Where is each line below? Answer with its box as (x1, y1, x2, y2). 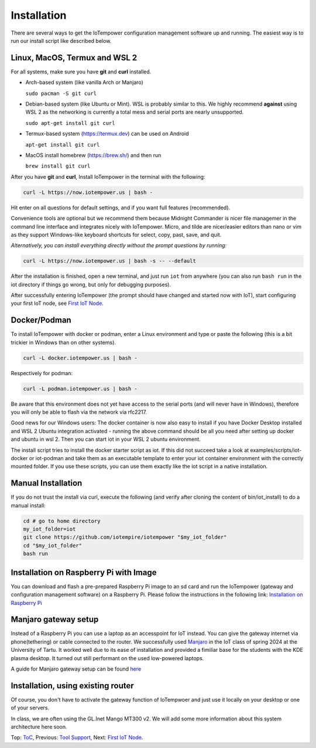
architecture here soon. (11, 723, 67, 730)
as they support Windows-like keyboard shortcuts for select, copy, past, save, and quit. (11, 231, 222, 238)
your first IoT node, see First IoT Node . (11, 300, 104, 307)
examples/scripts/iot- (250, 446, 302, 454)
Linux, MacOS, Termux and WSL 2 (11, 53, 138, 63)
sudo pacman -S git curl (25, 90, 97, 97)
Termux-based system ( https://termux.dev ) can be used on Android (25, 130, 190, 137)
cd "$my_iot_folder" (23, 542, 82, 549)
